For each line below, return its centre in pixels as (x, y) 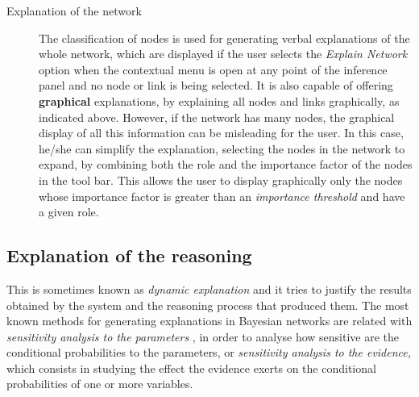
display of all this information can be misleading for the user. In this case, (221, 133)
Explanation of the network (74, 10)
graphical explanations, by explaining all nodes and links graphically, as (219, 100)
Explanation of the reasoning (129, 255)
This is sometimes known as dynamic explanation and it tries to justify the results (209, 288)
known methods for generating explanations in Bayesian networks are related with (209, 321)
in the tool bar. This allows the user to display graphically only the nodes (221, 180)
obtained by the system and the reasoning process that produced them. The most (208, 305)
